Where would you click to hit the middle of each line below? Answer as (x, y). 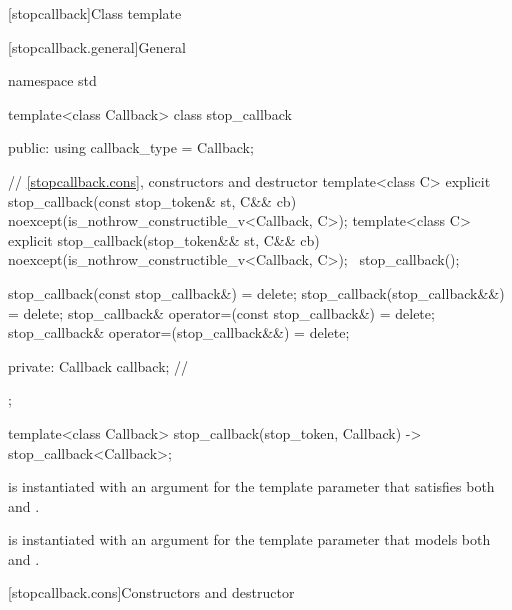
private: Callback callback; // (98, 365)
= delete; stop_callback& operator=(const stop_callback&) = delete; (221, 312)
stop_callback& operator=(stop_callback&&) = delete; (179, 332)
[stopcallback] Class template (95, 13)
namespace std (52, 80)
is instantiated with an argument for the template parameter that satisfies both (251, 486)
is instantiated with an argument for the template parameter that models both (249, 539)
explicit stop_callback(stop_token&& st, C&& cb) (164, 239)
